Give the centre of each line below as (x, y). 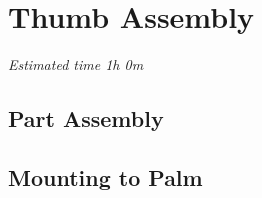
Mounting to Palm (105, 176)
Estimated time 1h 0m (76, 64)
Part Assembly (86, 118)
